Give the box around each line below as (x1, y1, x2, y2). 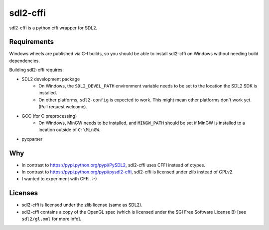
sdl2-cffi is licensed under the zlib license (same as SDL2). (21, 202, 143, 208)
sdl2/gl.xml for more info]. (21, 216, 82, 222)
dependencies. (9, 58, 40, 64)
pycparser (21, 136, 43, 142)
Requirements (9, 38, 54, 46)
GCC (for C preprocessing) (21, 113, 77, 119)
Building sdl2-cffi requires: (9, 67, 64, 73)
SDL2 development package (21, 76, 80, 82)
